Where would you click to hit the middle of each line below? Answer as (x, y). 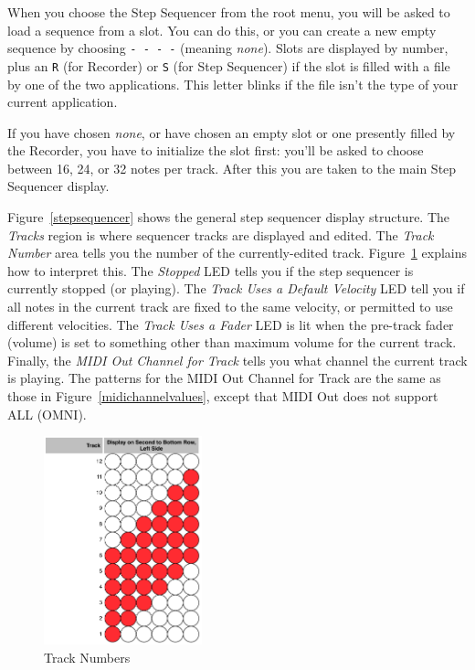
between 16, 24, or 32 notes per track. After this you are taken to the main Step (232, 168)
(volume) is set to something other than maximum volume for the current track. (232, 342)
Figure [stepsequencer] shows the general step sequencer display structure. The (229, 217)
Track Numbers (87, 657)
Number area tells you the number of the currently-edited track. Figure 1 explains (237, 253)
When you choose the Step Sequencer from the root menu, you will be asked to (229, 12)
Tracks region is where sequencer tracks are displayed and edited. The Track (221, 234)
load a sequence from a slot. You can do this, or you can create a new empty (222, 30)
